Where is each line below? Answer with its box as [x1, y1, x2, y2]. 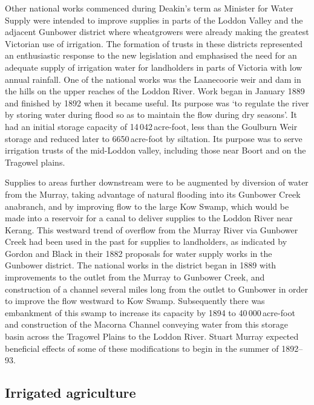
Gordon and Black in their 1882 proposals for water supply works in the [5, 247, 272, 259]
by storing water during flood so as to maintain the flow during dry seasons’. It [5, 108, 297, 121]
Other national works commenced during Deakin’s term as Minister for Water [5, 2, 293, 14]
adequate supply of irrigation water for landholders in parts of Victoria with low [5, 60, 303, 73]
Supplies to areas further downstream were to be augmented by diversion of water [5, 176, 309, 189]
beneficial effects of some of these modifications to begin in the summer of [5, 342, 279, 354]
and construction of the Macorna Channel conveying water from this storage [5, 318, 288, 331]
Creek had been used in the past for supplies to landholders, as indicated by [5, 235, 287, 248]
